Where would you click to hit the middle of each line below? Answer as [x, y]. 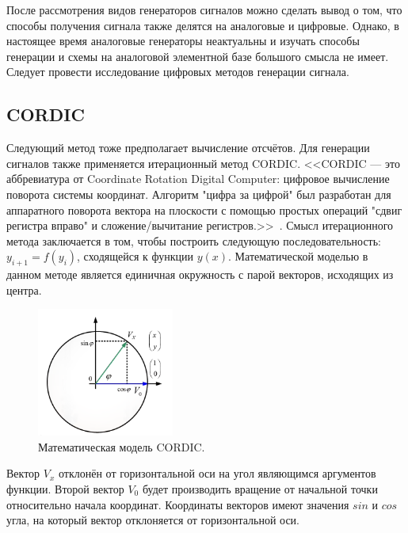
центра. [24, 289]
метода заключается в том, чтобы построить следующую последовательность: [194, 240]
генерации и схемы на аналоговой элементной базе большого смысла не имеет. [198, 56]
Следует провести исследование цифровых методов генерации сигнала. [178, 72]
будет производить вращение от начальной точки [260, 488]
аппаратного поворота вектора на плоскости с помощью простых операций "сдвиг [204, 209]
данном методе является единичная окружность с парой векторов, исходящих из [200, 274]
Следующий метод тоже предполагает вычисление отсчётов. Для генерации [188, 148]
